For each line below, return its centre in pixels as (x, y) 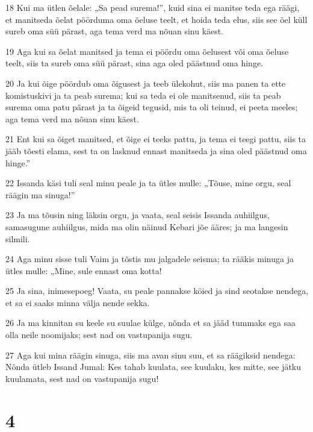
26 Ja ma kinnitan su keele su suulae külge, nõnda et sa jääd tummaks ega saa (151, 323)
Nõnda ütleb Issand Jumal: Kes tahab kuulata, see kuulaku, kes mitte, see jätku (153, 367)
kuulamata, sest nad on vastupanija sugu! (82, 378)
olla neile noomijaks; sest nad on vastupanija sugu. (99, 335)
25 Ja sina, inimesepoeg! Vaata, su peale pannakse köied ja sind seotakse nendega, (157, 291)
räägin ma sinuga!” (40, 194)
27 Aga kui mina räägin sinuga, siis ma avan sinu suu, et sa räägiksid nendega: (150, 355)
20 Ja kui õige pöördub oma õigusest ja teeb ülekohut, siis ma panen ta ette (146, 83)
